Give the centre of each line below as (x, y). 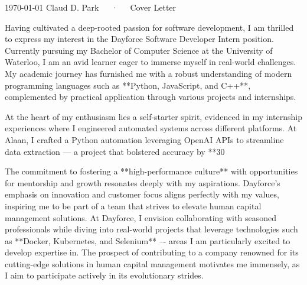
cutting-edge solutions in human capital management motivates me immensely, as (152, 263)
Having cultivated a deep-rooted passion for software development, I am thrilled (149, 27)
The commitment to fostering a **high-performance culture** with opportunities (151, 171)
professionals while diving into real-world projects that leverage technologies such (151, 229)
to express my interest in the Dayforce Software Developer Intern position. (139, 39)
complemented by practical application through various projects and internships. (151, 97)
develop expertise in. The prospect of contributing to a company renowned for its (152, 252)
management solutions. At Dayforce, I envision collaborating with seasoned (141, 217)
